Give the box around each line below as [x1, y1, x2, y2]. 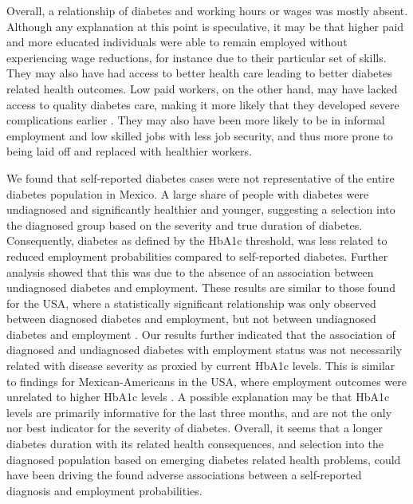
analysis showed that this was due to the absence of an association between [6, 263, 374, 280]
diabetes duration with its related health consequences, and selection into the [6, 435, 383, 452]
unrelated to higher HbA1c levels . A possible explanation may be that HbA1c [6, 388, 390, 405]
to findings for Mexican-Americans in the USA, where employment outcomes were [6, 372, 407, 389]
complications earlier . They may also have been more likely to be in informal [6, 112, 385, 128]
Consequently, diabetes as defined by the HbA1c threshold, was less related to [6, 232, 387, 249]
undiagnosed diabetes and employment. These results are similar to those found [6, 279, 395, 296]
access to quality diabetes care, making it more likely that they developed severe [6, 96, 399, 112]
